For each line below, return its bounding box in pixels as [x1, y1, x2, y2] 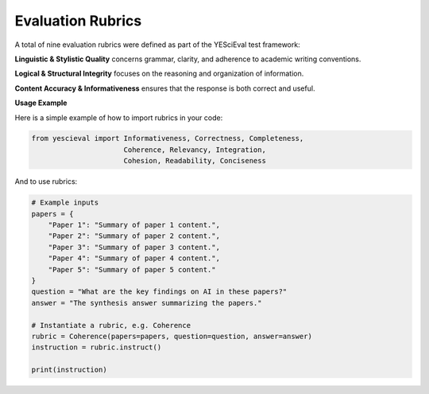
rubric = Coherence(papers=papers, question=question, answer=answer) [31, 331, 313, 341]
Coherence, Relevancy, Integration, [123, 145, 266, 154]
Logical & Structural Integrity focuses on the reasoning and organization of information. [14, 68, 304, 79]
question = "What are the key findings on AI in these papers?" [31, 287, 288, 296]
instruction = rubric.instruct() [31, 343, 162, 352]
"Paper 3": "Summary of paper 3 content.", [48, 243, 220, 252]
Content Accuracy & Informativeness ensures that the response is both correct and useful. [14, 84, 315, 93]
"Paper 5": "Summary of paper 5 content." [48, 265, 216, 274]
